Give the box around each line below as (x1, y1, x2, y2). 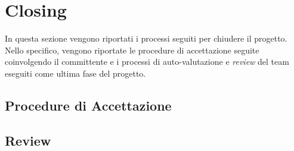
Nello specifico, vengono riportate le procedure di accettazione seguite (5, 43, 259, 56)
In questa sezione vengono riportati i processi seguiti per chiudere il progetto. (5, 32, 287, 45)
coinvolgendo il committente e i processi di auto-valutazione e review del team (5, 55, 289, 68)
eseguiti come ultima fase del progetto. (5, 67, 146, 79)
